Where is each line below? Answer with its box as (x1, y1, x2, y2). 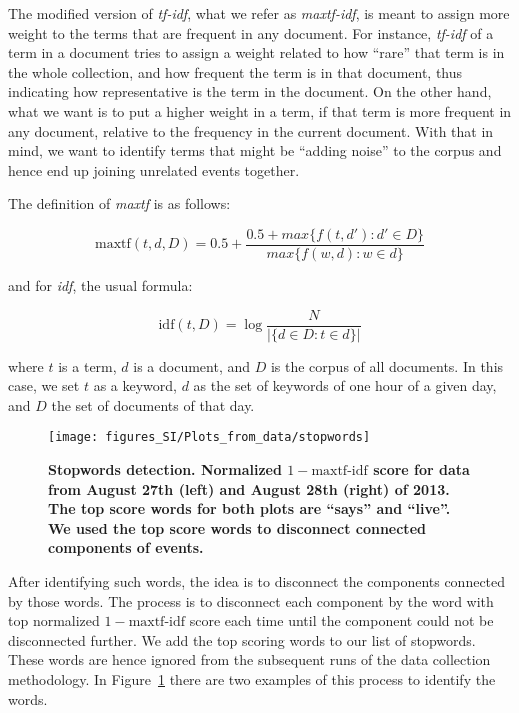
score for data (373, 459, 470, 480)
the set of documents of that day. (51, 394, 255, 415)
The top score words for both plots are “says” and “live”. (48, 498, 451, 519)
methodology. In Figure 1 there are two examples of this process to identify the (8, 669, 496, 690)
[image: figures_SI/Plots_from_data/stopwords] (48, 430, 371, 445)
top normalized (8, 610, 100, 631)
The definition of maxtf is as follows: (8, 193, 231, 214)
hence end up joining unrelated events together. (8, 159, 300, 180)
